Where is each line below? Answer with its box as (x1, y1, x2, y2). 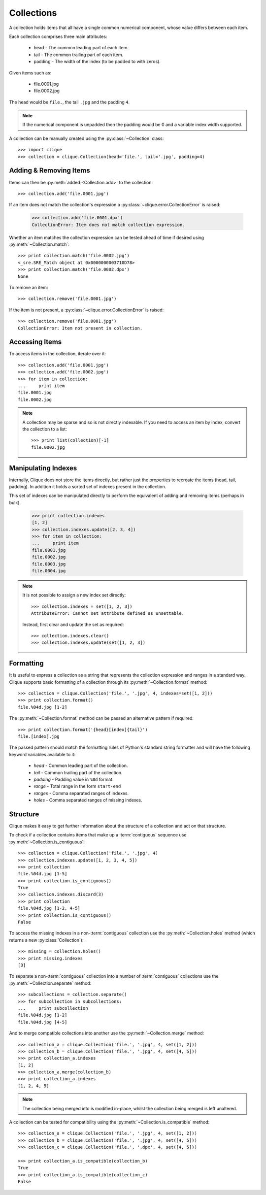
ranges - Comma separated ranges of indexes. (33, 790, 129, 796)
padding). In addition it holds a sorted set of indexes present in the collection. (9, 484, 166, 490)
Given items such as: (9, 69, 52, 76)
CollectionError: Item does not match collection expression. (32, 222, 185, 228)
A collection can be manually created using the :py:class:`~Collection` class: (9, 135, 164, 141)
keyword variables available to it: (9, 751, 76, 757)
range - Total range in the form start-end (33, 783, 121, 789)
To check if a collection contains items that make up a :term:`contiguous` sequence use (9, 832, 187, 838)
